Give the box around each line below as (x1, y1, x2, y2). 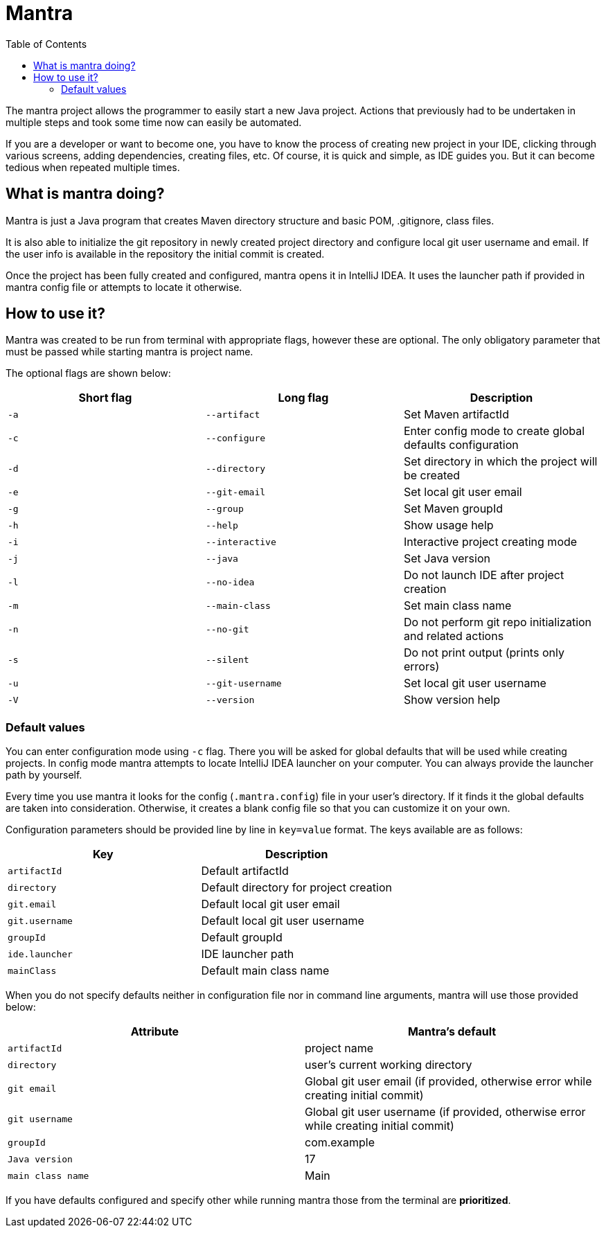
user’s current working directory (305, 1058, 472, 1072)
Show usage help (403, 518, 494, 533)
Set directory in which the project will (403, 454, 598, 469)
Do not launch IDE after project (403, 568, 564, 583)
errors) (403, 659, 440, 674)
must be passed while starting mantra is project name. (6, 346, 253, 358)
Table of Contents (6, 37, 87, 50)
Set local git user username (403, 676, 546, 691)
